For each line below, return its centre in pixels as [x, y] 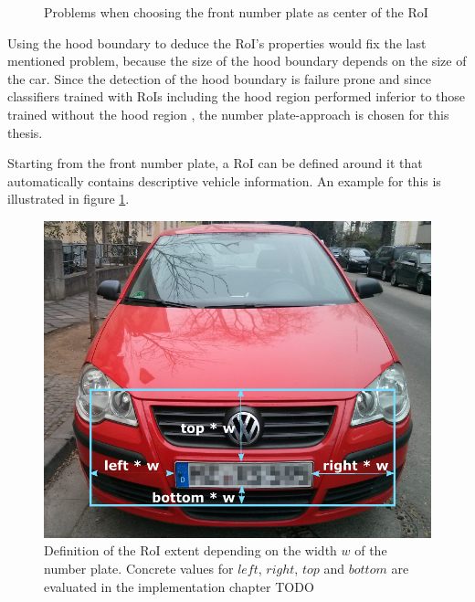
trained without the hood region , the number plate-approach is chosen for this [228, 114]
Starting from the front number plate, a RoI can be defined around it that [215, 163]
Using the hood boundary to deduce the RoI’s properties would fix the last [217, 42]
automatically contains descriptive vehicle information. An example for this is [224, 180]
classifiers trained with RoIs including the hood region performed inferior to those [237, 96]
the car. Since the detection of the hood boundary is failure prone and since [219, 78]
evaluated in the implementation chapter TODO [179, 586]
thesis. [25, 132]
